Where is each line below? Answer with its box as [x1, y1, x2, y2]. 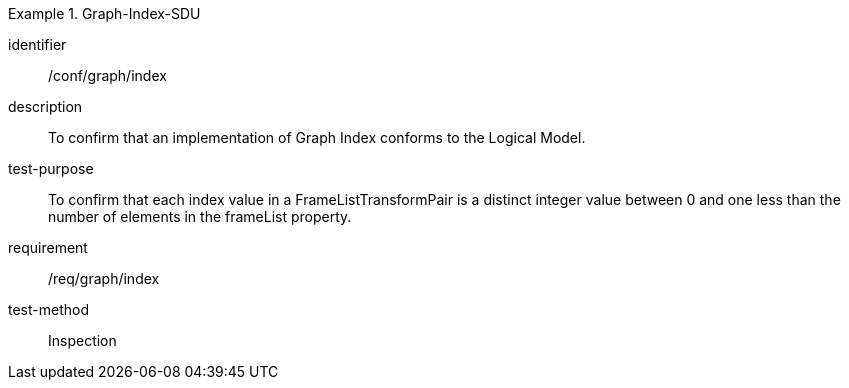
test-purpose [8, 160, 94, 177]
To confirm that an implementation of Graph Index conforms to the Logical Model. [48, 129, 586, 146]
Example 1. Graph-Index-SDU [8, 5, 201, 22]
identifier [8, 36, 67, 53]
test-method [8, 301, 89, 318]
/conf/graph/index [48, 67, 167, 84]
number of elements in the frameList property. [48, 208, 352, 225]
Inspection [48, 332, 117, 349]
